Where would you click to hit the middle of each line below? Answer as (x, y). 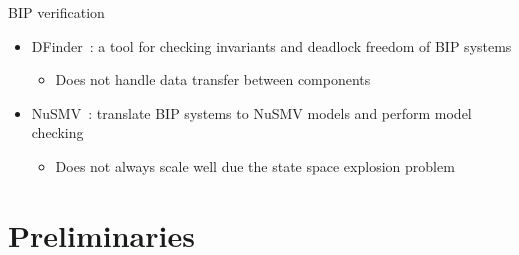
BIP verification (56, 12)
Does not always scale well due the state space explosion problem (255, 165)
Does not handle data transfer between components (213, 79)
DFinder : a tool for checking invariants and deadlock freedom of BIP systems (271, 45)
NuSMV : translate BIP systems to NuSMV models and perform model (251, 112)
